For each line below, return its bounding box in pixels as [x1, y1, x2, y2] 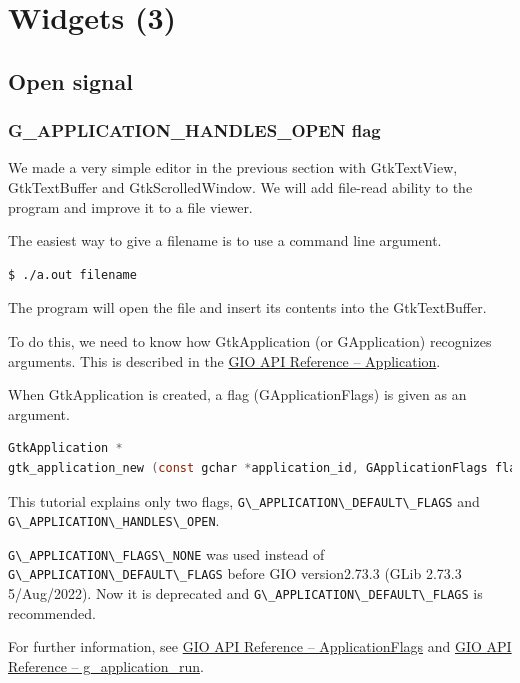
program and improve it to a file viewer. [8, 196, 253, 217]
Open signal [8, 65, 133, 96]
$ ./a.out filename [8, 267, 137, 282]
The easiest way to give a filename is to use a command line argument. [8, 230, 442, 251]
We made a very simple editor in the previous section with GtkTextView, [8, 157, 458, 178]
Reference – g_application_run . [8, 655, 204, 676]
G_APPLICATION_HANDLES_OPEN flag [8, 118, 381, 143]
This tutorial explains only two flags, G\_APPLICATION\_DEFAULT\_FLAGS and [8, 490, 480, 511]
